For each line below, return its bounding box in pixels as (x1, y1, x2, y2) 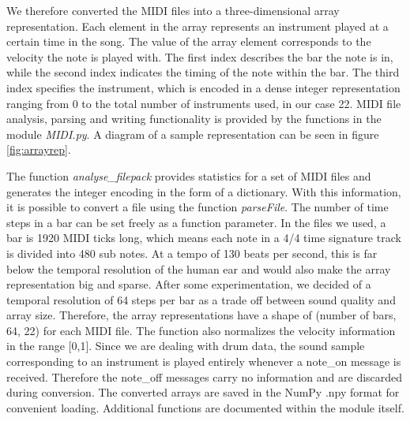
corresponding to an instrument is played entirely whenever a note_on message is (6, 353, 401, 370)
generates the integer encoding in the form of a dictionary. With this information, (6, 183, 401, 199)
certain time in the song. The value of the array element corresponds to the (6, 33, 371, 50)
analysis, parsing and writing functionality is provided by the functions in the (6, 110, 382, 127)
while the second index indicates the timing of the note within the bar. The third (6, 64, 400, 80)
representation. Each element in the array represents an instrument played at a (6, 17, 389, 34)
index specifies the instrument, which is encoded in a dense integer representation (6, 79, 401, 95)
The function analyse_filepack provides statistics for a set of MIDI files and (6, 167, 371, 184)
